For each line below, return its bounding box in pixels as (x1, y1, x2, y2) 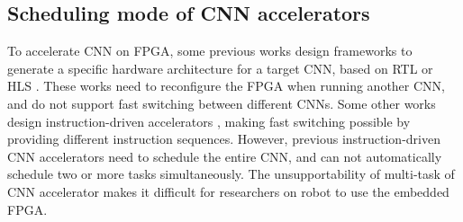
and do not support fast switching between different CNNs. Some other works (7, 93, 436, 112)
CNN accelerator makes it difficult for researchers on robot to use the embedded (7, 182, 449, 200)
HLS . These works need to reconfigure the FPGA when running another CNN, (7, 76, 445, 95)
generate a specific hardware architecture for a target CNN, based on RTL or (7, 58, 433, 77)
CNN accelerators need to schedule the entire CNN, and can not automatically (7, 147, 442, 165)
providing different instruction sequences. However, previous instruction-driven (7, 129, 440, 148)
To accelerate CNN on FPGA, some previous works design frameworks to (7, 41, 413, 60)
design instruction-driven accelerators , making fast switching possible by (7, 111, 411, 130)
